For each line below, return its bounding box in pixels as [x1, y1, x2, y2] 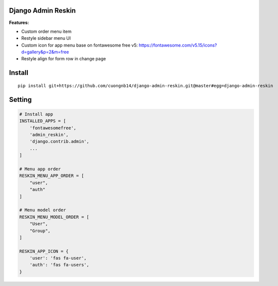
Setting [9, 95, 32, 104]
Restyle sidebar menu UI [21, 35, 71, 41]
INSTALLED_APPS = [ [19, 118, 66, 124]
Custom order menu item [21, 28, 72, 34]
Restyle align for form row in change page [21, 56, 106, 62]
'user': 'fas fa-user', [29, 255, 87, 261]
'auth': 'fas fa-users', [29, 262, 90, 268]
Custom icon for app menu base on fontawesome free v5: [21, 42, 138, 48]
